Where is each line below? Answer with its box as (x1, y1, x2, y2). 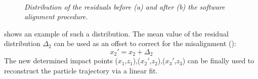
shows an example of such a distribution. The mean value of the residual (4, 28, 229, 38)
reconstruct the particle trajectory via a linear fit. (4, 65, 158, 76)
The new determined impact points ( (4, 55, 118, 66)
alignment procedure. (24, 11, 88, 22)
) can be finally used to (182, 55, 254, 66)
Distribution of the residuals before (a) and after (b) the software (24, 1, 225, 12)
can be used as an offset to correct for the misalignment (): (54, 38, 236, 49)
